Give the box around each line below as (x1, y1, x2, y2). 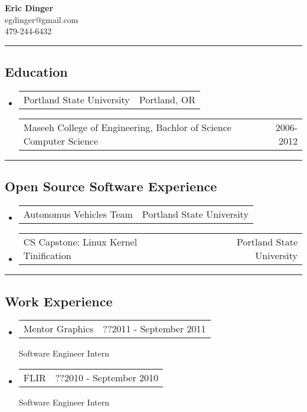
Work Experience (5, 292, 113, 310)
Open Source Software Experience (5, 177, 217, 195)
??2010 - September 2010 (55, 370, 159, 384)
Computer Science (23, 133, 99, 148)
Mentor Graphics (23, 322, 94, 336)
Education (5, 63, 68, 81)
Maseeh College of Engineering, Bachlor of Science (23, 120, 231, 134)
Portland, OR (139, 92, 195, 106)
